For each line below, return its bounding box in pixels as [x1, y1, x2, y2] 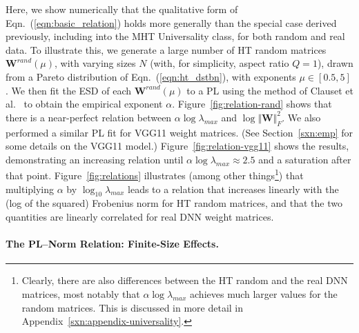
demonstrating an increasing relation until [6, 152, 184, 166]
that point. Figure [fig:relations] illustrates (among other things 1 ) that [6, 166, 304, 182]
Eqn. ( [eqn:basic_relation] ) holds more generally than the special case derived [6, 15, 337, 30]
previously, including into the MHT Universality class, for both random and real [6, 29, 345, 43]
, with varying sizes [54, 56, 136, 70]
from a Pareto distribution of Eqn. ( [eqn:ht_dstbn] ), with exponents [6, 69, 296, 83]
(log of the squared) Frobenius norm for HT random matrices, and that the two [6, 196, 342, 210]
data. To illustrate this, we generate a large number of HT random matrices [6, 42, 327, 57]
